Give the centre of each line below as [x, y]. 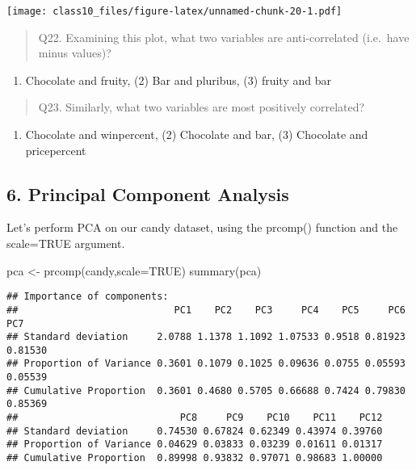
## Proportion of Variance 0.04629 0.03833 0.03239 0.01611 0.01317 [195, 445]
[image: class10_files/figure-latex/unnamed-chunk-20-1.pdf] [174, 11]
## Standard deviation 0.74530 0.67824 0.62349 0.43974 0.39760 [195, 431]
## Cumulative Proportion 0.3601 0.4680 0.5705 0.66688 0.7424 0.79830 [206, 390]
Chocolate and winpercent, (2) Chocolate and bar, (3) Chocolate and [197, 134]
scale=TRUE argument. [66, 243]
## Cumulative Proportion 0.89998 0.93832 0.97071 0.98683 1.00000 [195, 458]
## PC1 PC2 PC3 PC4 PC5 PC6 [206, 310]
